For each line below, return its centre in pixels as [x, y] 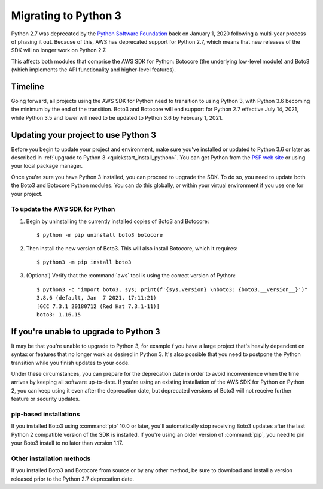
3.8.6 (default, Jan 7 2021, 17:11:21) [97, 298]
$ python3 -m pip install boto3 [84, 262]
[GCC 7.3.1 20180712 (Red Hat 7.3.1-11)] [98, 306]
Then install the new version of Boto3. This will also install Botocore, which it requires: [132, 248]
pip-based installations [45, 414]
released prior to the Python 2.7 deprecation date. [73, 479]
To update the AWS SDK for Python [63, 209]
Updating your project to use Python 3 [84, 135]
